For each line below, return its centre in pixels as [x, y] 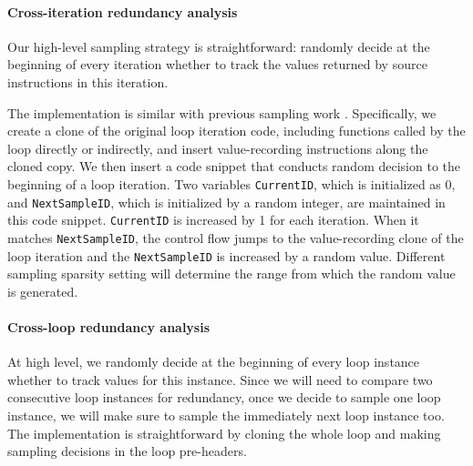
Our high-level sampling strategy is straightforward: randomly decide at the [219, 46]
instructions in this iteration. [88, 81]
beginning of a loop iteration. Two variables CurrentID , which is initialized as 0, [231, 183]
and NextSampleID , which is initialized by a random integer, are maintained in [226, 202]
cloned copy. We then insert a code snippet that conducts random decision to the [234, 166]
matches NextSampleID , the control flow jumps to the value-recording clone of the [236, 237]
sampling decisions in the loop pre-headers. [127, 451]
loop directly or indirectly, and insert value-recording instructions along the [218, 148]
